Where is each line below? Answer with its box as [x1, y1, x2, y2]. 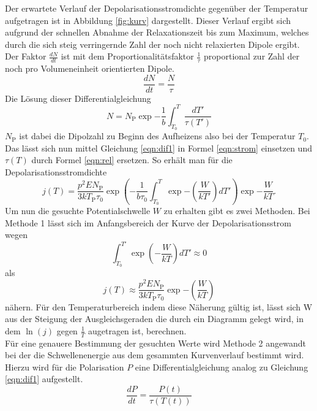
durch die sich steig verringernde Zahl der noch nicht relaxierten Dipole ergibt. [5, 37, 300, 50]
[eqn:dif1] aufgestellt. [5, 372, 83, 385]
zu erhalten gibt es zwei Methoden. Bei [163, 204, 310, 217]
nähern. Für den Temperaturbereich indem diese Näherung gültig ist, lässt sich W [5, 300, 313, 313]
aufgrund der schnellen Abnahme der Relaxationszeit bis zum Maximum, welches [5, 26, 309, 39]
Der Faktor [5, 50, 47, 63]
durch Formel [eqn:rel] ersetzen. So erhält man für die [31, 153, 233, 166]
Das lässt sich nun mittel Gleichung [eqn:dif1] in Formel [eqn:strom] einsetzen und [5, 141, 312, 154]
